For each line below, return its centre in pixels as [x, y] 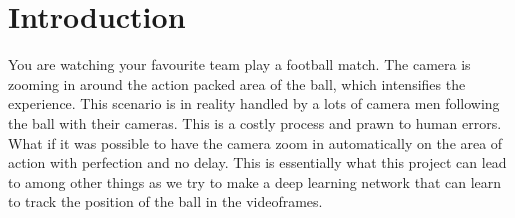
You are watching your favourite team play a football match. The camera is [239, 64]
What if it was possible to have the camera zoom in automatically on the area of [255, 142]
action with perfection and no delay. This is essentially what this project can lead [257, 162]
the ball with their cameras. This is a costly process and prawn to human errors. [255, 122]
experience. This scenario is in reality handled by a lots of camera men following [254, 103]
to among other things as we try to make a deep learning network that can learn [255, 181]
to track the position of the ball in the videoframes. [165, 201]
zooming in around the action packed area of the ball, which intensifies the [237, 83]
